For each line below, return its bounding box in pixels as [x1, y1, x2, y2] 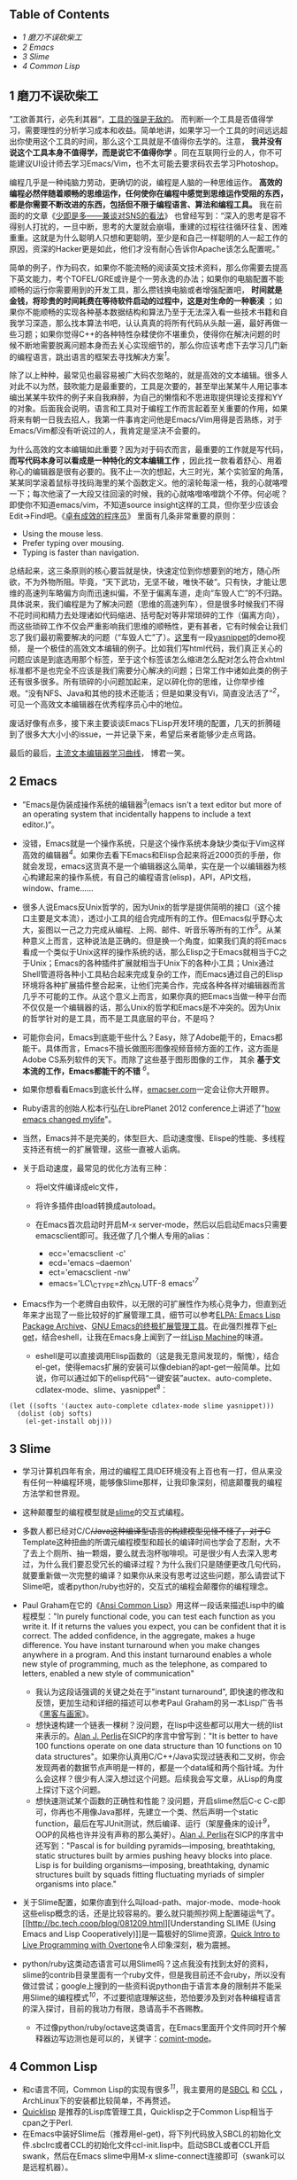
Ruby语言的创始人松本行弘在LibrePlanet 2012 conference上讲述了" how [21, 1103, 281, 1113]
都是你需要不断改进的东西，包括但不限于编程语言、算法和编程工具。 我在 [9, 199, 275, 209]
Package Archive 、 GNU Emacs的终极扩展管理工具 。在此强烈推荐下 [21, 1320, 268, 1331]
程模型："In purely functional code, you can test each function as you [21, 1611, 276, 1621]
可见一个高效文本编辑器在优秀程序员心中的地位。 [9, 699, 187, 709]
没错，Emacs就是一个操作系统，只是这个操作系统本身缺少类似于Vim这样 [21, 838, 286, 849]
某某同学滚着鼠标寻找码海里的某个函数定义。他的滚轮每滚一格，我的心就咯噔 [9, 478, 288, 488]
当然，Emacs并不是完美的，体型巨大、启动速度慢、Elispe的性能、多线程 [21, 1133, 286, 1144]
